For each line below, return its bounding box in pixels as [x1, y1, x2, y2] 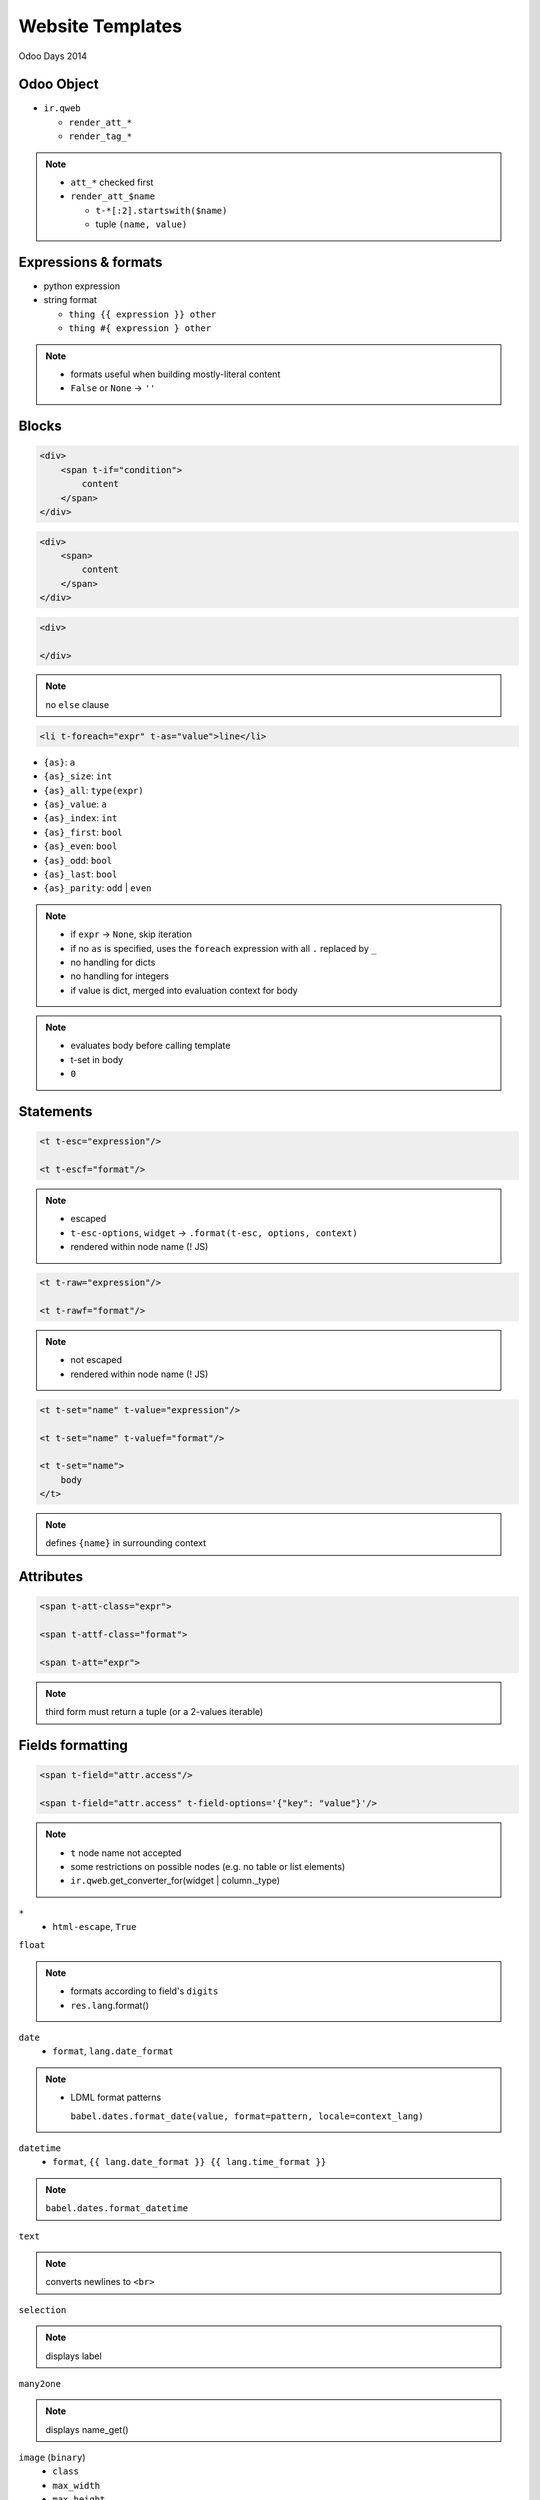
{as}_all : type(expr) [43, 784, 144, 796]
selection [18, 2304, 67, 2315]
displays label [45, 2350, 102, 2362]
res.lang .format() [70, 1999, 150, 2011]
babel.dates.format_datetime [45, 2203, 189, 2214]
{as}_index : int [43, 812, 118, 824]
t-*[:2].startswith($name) [95, 205, 228, 216]
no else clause [45, 698, 110, 710]
